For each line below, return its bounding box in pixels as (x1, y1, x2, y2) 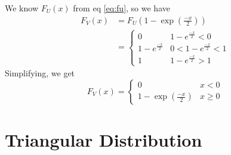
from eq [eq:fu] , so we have (73, 2, 170, 14)
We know (5, 2, 38, 14)
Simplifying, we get (5, 67, 75, 79)
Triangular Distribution (5, 127, 202, 151)
